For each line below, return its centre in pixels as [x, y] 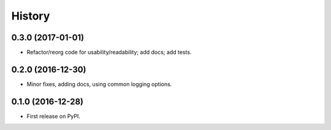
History [31, 16]
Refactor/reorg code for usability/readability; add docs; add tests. [109, 52]
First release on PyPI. [54, 116]
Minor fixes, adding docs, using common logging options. [99, 84]
